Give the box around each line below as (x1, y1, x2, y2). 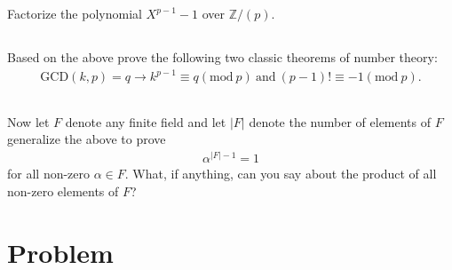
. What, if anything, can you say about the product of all (124, 164, 437, 183)
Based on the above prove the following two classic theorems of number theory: (7, 48, 438, 67)
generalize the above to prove (7, 130, 166, 148)
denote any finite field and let (65, 112, 226, 131)
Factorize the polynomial (7, 4, 142, 23)
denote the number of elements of (249, 112, 432, 131)
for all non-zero (7, 164, 91, 183)
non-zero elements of (7, 181, 119, 200)
